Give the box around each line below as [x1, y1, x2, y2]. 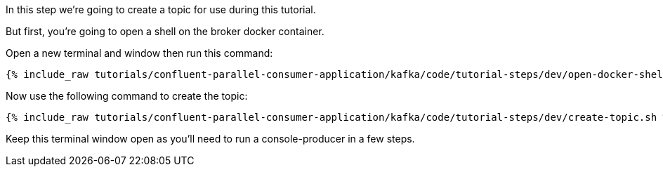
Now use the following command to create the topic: [6, 90, 248, 102]
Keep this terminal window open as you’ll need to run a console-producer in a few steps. [6, 133, 415, 145]
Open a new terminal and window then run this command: [6, 47, 273, 59]
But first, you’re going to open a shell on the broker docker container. [6, 25, 324, 37]
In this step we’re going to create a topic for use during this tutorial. [6, 4, 316, 15]
